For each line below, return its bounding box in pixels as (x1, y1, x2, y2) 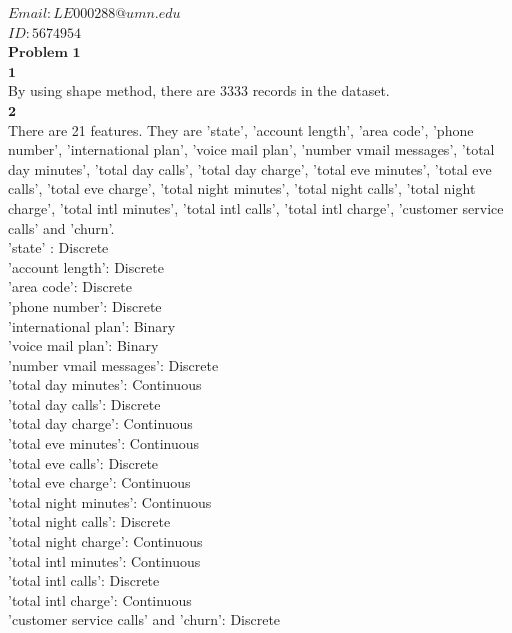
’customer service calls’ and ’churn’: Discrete (8, 609, 281, 630)
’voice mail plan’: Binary (8, 335, 159, 356)
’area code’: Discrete (8, 276, 132, 297)
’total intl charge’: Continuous (8, 589, 192, 610)
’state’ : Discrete (8, 237, 109, 258)
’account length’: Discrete (8, 256, 164, 277)
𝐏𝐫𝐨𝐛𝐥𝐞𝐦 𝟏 (8, 46, 81, 61)
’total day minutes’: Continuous (8, 374, 202, 395)
